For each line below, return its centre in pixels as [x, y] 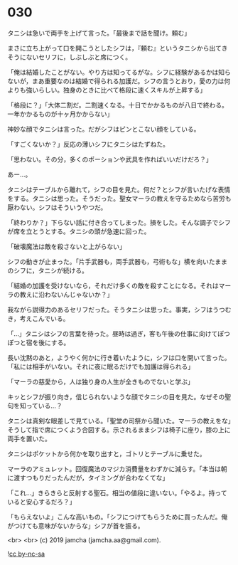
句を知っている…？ [35, 406]
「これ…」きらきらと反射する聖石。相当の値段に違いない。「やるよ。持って [117, 492]
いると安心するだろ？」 [42, 502]
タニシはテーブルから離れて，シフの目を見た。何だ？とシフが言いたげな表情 [119, 189]
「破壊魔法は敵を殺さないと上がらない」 [66, 246]
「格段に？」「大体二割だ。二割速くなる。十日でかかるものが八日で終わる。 [118, 105]
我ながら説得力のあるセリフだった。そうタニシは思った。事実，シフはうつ [116, 310]
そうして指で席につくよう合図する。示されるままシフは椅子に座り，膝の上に [119, 429]
